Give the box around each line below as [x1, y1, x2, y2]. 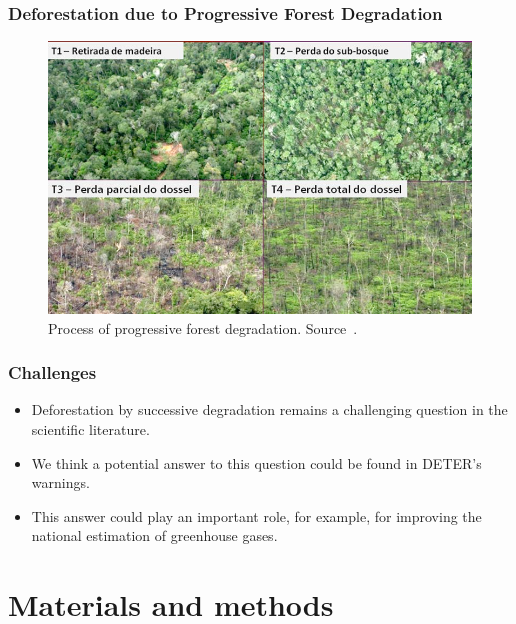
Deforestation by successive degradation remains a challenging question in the [31, 399, 508, 420]
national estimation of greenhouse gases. [31, 525, 278, 546]
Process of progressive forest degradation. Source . [48, 317, 358, 338]
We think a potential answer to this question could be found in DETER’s [31, 452, 482, 473]
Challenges [8, 360, 97, 385]
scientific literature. [31, 418, 150, 439]
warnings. [31, 472, 90, 493]
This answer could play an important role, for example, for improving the [31, 505, 482, 526]
